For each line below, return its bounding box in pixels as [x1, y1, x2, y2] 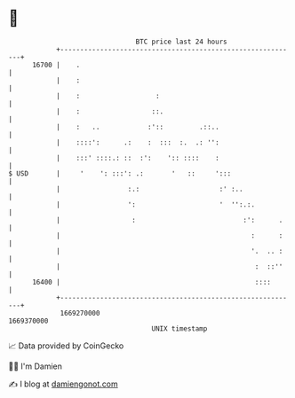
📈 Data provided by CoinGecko [8, 340, 124, 351]
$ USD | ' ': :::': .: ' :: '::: [8, 168, 232, 178]
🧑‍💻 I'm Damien [8, 361, 63, 371]
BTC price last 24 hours [135, 37, 227, 46]
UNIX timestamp [151, 324, 208, 333]
